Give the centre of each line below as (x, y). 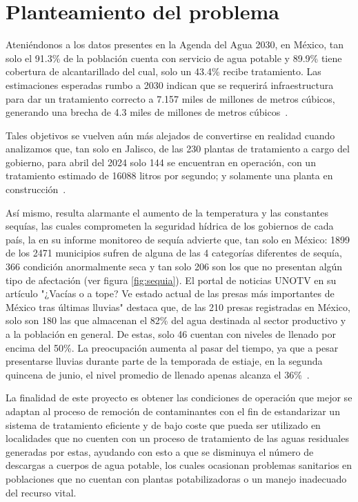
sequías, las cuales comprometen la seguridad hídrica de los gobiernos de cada (170, 226)
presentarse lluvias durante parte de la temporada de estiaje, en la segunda (164, 361)
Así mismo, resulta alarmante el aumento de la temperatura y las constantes (167, 212)
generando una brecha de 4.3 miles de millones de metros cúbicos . (147, 112)
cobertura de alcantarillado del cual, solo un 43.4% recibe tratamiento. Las (163, 71)
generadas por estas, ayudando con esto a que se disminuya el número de (160, 451)
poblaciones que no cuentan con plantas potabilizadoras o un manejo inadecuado (176, 478)
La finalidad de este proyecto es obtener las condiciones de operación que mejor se (179, 398)
